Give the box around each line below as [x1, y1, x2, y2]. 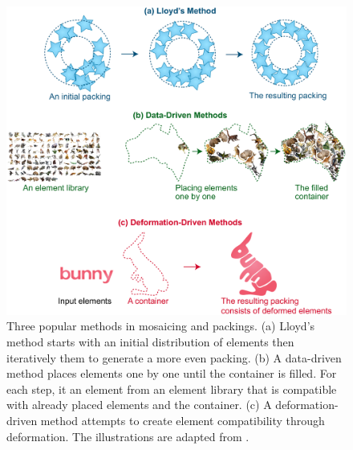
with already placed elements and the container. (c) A [6, 396, 272, 413]
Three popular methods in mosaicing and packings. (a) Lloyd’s [6, 317, 315, 334]
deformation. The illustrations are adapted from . [6, 427, 250, 444]
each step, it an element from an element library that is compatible [6, 380, 337, 397]
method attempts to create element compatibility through [40, 411, 325, 428]
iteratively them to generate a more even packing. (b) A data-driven [6, 349, 342, 366]
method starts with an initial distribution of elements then [6, 333, 294, 350]
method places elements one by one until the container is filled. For [6, 365, 337, 382]
